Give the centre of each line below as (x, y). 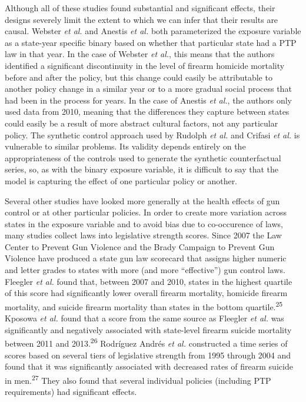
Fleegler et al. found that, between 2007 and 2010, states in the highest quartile (149, 281)
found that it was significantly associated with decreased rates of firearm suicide (149, 366)
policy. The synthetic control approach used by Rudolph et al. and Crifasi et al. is (152, 134)
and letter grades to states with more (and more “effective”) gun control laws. (145, 270)
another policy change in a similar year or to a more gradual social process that (148, 89)
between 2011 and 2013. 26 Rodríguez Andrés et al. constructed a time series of (146, 342)
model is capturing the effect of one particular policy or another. (121, 180)
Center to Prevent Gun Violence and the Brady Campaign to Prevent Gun (140, 246)
